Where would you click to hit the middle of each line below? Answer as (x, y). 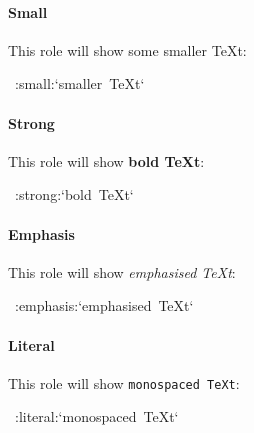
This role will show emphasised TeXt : (122, 271)
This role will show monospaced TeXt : (124, 382)
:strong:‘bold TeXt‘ (74, 194)
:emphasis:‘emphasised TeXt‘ (104, 305)
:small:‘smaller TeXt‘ (79, 83)
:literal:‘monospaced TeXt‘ (96, 416)
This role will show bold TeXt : (106, 160)
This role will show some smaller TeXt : (127, 49)
